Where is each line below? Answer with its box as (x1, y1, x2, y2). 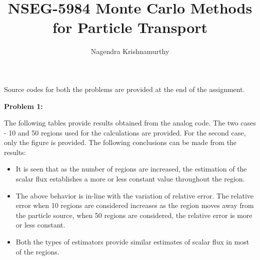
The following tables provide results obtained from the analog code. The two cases (4, 117, 256, 128)
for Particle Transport (52, 17, 208, 37)
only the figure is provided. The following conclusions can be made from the (4, 137, 237, 147)
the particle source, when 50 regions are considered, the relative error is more (15, 209, 252, 220)
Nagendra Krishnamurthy (90, 46, 169, 56)
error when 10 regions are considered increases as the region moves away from (15, 200, 254, 210)
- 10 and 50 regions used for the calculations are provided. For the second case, (4, 127, 246, 137)
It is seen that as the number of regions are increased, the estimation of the (15, 163, 247, 174)
